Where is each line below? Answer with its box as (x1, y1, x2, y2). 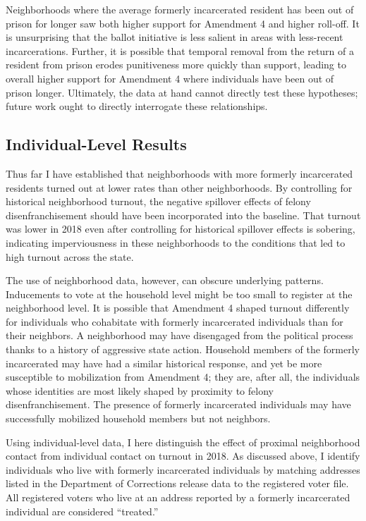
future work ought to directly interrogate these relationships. (6, 99, 268, 114)
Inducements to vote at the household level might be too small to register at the (6, 286, 353, 301)
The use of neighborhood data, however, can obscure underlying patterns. (6, 273, 324, 288)
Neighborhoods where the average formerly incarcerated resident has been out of (6, 2, 354, 16)
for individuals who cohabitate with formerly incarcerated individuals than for (6, 314, 343, 329)
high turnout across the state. (6, 249, 134, 264)
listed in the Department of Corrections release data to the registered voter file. (6, 476, 349, 491)
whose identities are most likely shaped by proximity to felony (6, 383, 274, 398)
